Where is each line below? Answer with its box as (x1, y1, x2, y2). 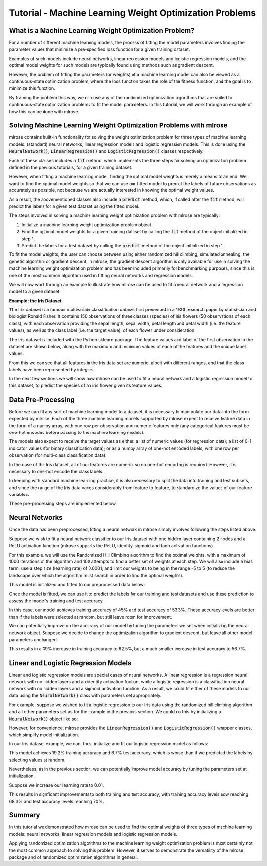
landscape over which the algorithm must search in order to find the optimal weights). (9, 572, 184, 578)
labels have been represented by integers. (9, 367, 95, 372)
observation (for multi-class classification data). (9, 452, 107, 458)
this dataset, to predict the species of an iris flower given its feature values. (9, 382, 163, 388)
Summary (9, 811, 40, 819)
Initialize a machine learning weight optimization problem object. (21, 221, 153, 228)
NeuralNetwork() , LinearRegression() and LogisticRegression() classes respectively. (9, 148, 204, 154)
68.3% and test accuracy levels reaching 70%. (9, 798, 104, 804)
